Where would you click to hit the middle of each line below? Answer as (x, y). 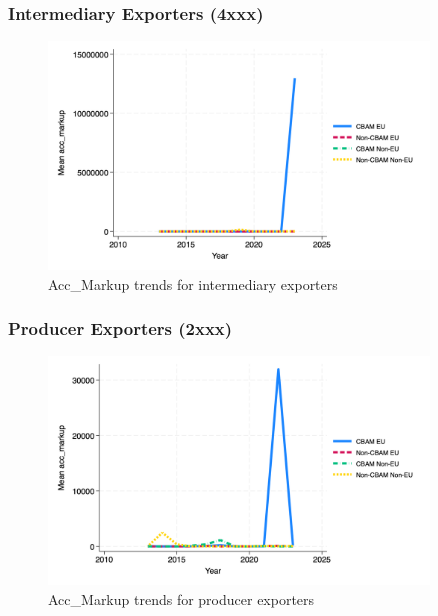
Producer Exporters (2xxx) (120, 328)
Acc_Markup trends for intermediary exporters (193, 283)
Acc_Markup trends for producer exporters (181, 598)
